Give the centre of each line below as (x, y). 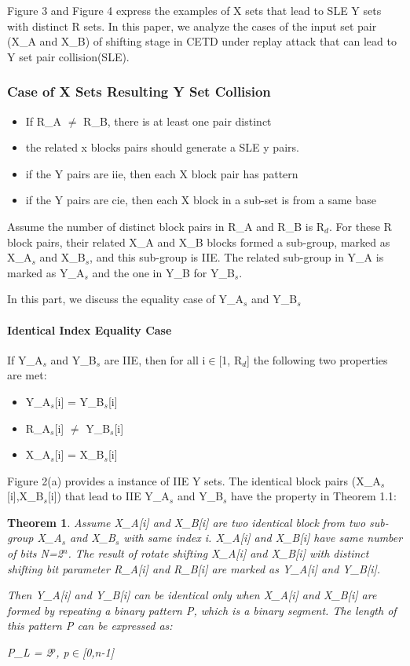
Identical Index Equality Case (90, 329)
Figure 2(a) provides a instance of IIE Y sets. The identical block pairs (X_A (194, 480)
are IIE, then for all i (155, 359)
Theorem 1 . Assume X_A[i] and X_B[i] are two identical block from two (187, 522)
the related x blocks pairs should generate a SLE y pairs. (162, 147)
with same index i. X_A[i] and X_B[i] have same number (263, 538)
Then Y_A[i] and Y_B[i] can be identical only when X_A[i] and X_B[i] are (192, 595)
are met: (27, 375)
